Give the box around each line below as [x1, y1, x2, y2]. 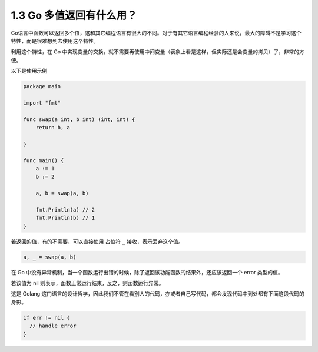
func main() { [23, 157, 64, 164]
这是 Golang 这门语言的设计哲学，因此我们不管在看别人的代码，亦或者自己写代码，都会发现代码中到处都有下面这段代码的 [11, 290, 304, 297]
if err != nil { [23, 314, 71, 321]
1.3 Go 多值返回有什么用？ [11, 9, 138, 22]
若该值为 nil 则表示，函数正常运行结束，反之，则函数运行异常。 [11, 280, 164, 287]
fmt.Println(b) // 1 [35, 214, 95, 222]
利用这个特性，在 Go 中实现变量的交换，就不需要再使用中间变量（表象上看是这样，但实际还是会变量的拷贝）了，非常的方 [11, 48, 304, 55]
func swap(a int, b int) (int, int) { [23, 116, 135, 123]
